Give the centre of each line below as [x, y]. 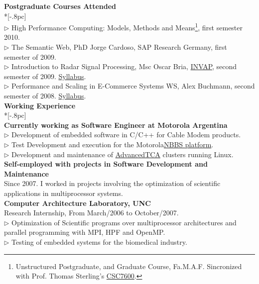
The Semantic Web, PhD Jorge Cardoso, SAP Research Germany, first [119, 47]
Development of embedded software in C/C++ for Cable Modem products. [126, 135]
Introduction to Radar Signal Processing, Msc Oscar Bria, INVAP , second [124, 66]
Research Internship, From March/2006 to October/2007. [91, 213]
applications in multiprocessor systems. [64, 193]
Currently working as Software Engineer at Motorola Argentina [116, 125]
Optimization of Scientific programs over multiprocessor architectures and [124, 222]
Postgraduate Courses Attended [60, 6]
